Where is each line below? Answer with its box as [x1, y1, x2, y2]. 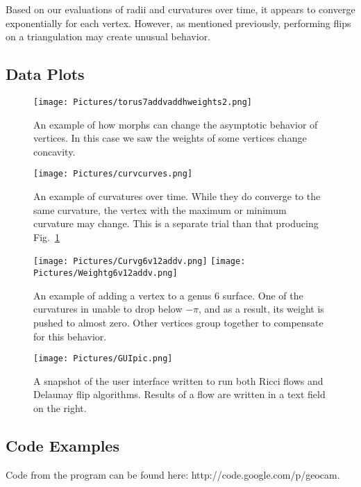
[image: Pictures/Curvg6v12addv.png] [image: [33, 256, 246, 267]
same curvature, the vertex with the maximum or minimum [33, 202, 287, 217]
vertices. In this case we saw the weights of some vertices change [33, 131, 307, 145]
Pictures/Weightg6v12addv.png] [33, 268, 178, 279]
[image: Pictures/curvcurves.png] [33, 169, 193, 179]
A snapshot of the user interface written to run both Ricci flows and [33, 373, 324, 388]
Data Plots [6, 63, 85, 85]
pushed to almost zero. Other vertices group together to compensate [33, 315, 324, 329]
